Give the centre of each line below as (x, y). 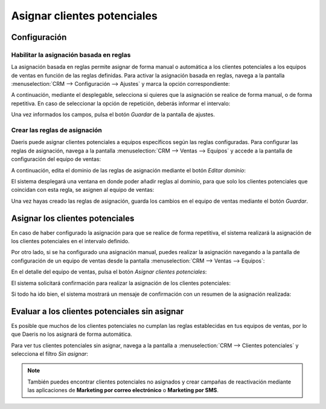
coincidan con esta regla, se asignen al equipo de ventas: (83, 190)
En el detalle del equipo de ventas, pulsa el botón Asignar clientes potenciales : (109, 272)
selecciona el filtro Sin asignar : (50, 354)
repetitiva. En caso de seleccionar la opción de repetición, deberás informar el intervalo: (121, 103)
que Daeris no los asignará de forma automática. (72, 334)
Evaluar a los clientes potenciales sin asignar (97, 311)
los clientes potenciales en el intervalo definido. (70, 241)
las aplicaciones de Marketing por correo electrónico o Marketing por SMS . (123, 390)
